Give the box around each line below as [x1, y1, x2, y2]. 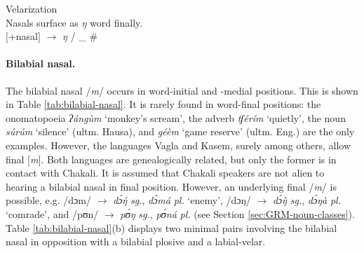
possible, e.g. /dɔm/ [6, 193, 91, 207]
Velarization [6, 1, 58, 15]
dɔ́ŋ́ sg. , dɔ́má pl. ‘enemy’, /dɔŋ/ [112, 193, 251, 207]
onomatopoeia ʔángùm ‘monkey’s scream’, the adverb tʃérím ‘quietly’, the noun [6, 110, 346, 125]
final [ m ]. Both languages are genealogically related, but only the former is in [6, 151, 337, 166]
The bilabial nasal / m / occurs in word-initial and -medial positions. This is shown [6, 83, 358, 97]
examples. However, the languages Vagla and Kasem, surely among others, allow [6, 137, 351, 152]
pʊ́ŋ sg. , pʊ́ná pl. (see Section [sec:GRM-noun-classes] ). [120, 206, 355, 221]
